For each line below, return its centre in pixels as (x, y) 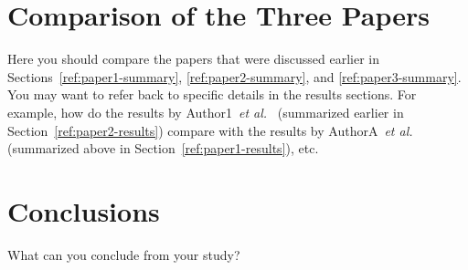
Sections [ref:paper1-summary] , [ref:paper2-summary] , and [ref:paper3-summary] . (234, 76)
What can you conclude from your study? (124, 254)
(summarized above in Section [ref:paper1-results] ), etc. (163, 148)
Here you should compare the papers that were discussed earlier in (193, 59)
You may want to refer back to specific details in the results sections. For (212, 94)
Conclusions (84, 210)
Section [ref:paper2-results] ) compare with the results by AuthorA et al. (210, 130)
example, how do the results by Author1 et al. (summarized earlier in (206, 112)
